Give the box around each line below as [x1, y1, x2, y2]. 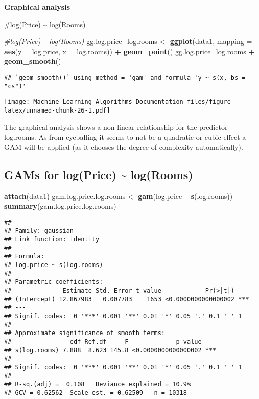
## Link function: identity [4, 236, 100, 243]
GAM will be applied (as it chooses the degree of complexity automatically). [4, 141, 243, 152]
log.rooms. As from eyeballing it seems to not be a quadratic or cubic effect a [4, 131, 246, 142]
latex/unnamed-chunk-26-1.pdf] [4, 106, 110, 114]
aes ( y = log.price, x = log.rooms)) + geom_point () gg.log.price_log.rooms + [4, 46, 255, 56]
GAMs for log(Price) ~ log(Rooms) [4, 166, 193, 182]
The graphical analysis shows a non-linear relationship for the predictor [4, 121, 228, 132]
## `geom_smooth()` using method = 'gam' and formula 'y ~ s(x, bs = [4, 74, 246, 81]
